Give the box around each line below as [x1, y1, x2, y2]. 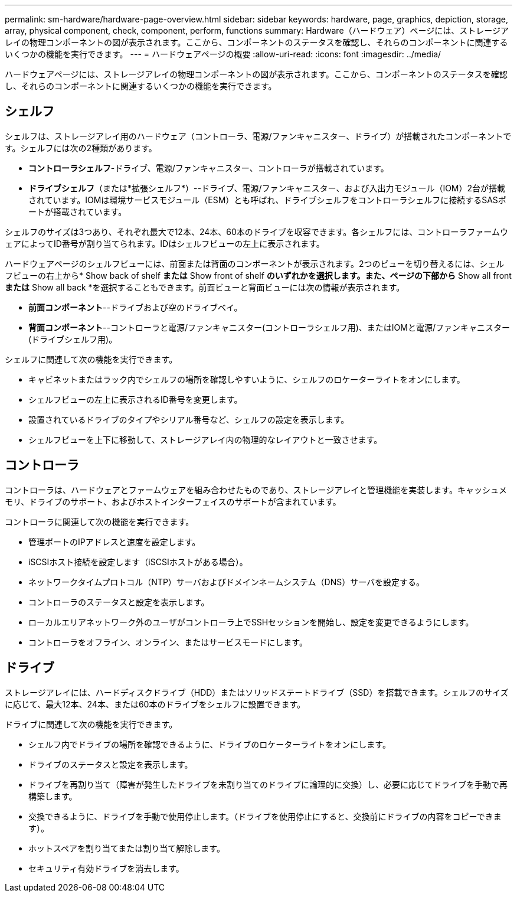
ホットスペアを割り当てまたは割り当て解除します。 [28, 843, 225, 853]
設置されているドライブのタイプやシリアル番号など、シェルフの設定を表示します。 [28, 414, 349, 425]
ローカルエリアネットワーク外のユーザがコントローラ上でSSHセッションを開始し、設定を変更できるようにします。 [28, 617, 474, 627]
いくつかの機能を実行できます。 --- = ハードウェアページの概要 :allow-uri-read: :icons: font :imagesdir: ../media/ [5, 49, 441, 59]
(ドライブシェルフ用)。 [28, 334, 117, 344]
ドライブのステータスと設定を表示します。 [28, 759, 193, 769]
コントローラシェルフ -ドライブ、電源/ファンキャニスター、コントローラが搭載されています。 [28, 162, 389, 173]
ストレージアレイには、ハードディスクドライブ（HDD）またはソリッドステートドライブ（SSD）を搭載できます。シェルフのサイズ [5, 687, 509, 697]
